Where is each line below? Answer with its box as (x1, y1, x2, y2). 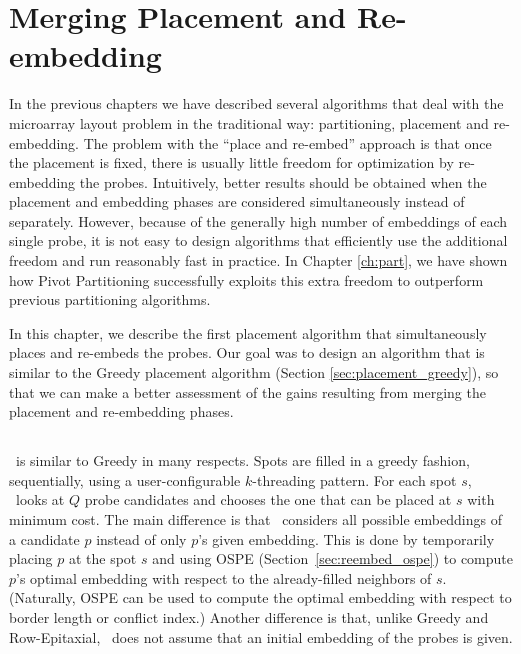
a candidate (9, 528, 80, 549)
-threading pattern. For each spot (252, 469, 457, 490)
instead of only (96, 528, 187, 549)
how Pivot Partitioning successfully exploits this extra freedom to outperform (9, 269, 484, 290)
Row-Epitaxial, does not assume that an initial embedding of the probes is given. (9, 626, 513, 647)
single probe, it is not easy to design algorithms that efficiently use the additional (9, 230, 508, 251)
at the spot (68, 548, 137, 569)
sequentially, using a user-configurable (9, 469, 241, 490)
